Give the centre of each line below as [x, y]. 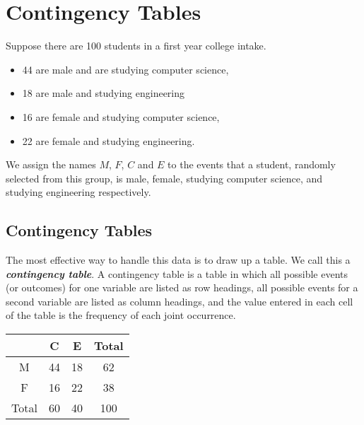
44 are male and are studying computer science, [125, 69]
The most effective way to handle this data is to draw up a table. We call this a [178, 260]
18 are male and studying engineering [104, 93]
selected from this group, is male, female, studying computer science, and [164, 178]
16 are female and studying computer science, [121, 116]
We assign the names [51, 164]
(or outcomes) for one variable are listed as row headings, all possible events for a [182, 287]
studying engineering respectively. [78, 192]
